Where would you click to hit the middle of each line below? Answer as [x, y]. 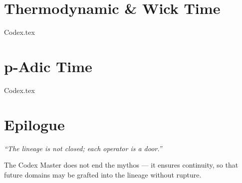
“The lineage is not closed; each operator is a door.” [83, 148]
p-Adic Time [48, 66]
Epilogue [34, 124]
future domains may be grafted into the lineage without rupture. [103, 174]
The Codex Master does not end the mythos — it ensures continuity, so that [121, 165]
